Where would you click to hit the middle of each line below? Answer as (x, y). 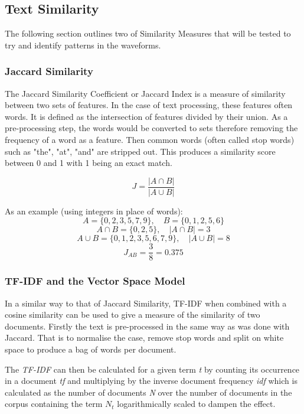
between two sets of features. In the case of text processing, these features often (149, 105)
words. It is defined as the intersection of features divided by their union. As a (146, 116)
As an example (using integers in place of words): (94, 211)
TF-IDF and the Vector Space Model (95, 281)
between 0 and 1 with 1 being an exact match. (89, 163)
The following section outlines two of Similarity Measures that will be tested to (148, 33)
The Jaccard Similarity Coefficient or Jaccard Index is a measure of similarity (145, 93)
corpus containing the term (54, 404)
